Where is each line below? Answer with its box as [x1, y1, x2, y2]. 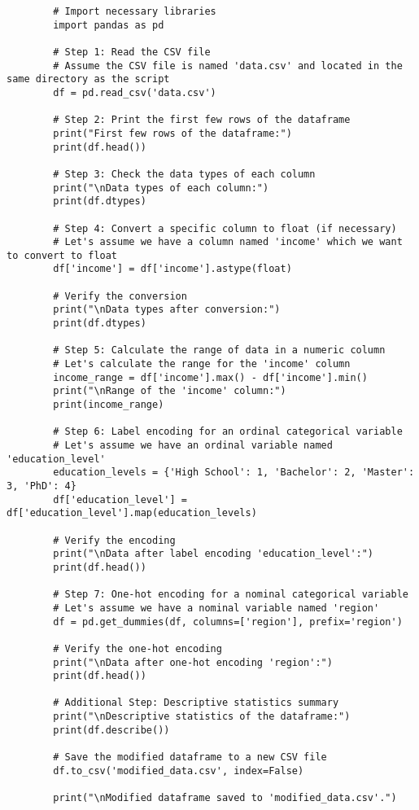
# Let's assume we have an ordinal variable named [53, 440, 333, 451]
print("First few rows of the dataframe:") [53, 127, 292, 139]
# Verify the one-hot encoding [53, 642, 222, 655]
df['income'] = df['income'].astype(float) [53, 263, 292, 275]
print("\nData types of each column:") [53, 182, 269, 194]
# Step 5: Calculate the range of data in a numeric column [53, 344, 386, 357]
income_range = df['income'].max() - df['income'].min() [53, 371, 368, 383]
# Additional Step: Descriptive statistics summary [53, 697, 339, 709]
